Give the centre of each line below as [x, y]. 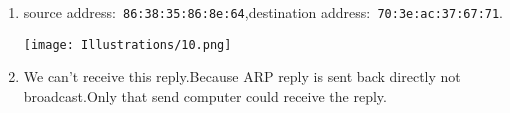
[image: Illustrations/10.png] [127, 44]
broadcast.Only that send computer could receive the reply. [205, 95]
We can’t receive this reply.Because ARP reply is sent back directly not [242, 76]
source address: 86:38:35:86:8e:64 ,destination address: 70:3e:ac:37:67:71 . [263, 12]
